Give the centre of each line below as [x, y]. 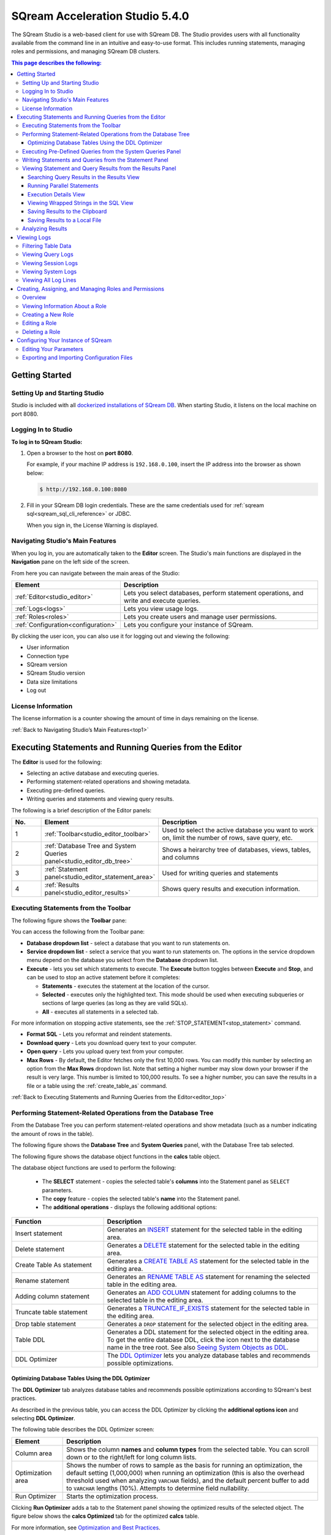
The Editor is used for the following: [57, 762]
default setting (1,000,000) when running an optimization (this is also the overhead [185, 1472]
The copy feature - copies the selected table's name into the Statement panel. [141, 1199]
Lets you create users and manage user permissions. [200, 616]
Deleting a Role [41, 332]
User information [48, 647]
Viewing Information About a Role [64, 306]
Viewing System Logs [49, 272]
